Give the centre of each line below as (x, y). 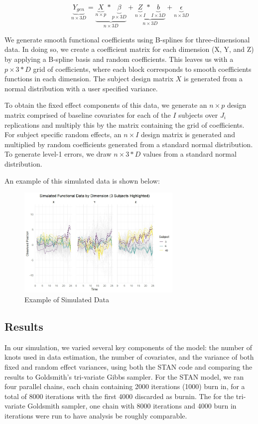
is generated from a (213, 79)
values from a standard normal (190, 154)
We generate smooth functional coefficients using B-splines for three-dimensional (127, 39)
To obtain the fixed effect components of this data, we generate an (106, 105)
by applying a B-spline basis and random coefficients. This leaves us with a (119, 59)
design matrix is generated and (188, 134)
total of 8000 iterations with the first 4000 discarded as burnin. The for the (119, 396)
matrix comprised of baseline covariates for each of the (88, 115)
